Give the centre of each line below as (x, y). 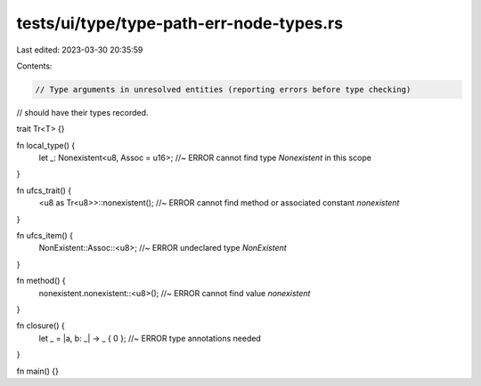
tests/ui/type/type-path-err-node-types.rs (179, 23)
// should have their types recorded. (82, 112)
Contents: (34, 66)
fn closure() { (41, 326)
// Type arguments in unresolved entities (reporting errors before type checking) (223, 89)
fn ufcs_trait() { (44, 190)
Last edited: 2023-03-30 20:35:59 (80, 50)
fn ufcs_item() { (45, 236)
